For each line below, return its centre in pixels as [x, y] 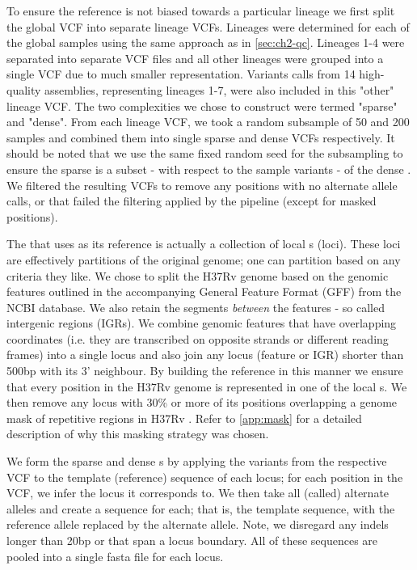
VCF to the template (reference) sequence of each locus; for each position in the [205, 477]
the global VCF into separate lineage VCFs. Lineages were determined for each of [208, 26]
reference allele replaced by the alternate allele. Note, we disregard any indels [198, 524]
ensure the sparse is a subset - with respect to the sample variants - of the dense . [209, 169]
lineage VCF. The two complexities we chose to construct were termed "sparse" [202, 106]
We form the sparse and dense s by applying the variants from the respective [197, 461]
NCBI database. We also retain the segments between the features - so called [196, 307]
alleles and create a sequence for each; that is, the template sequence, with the [201, 508]
